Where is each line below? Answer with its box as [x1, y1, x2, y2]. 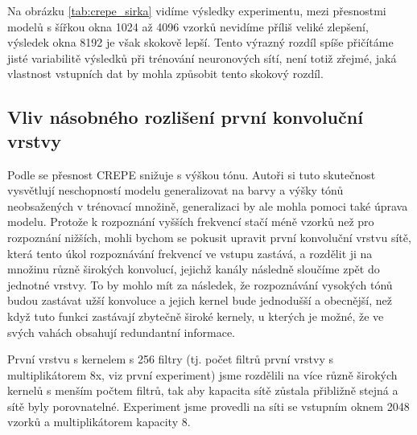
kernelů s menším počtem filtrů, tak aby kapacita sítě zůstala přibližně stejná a [7, 382, 398, 399]
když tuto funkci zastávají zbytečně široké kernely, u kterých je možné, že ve [7, 307, 384, 324]
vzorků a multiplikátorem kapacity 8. [7, 413, 191, 430]
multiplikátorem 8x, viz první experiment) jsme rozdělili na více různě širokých [7, 366, 398, 383]
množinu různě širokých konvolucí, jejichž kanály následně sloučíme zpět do [7, 261, 380, 277]
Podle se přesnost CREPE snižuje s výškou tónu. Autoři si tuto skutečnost [7, 166, 376, 183]
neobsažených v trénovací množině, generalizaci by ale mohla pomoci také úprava [7, 197, 408, 214]
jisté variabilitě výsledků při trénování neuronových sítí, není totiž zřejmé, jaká [7, 49, 397, 66]
